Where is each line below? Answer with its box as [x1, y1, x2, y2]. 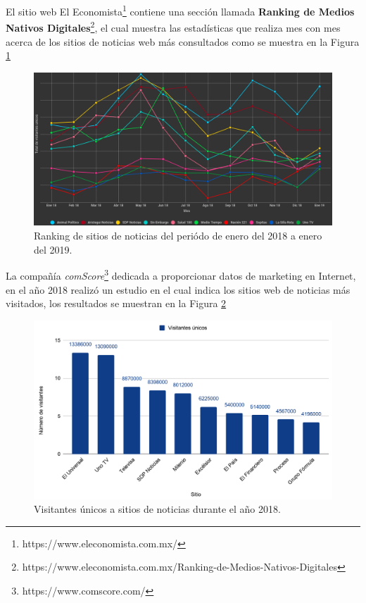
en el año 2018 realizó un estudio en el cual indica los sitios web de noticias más [6, 282, 351, 297]
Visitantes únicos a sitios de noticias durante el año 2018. [34, 502, 281, 516]
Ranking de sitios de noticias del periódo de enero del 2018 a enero [34, 228, 322, 243]
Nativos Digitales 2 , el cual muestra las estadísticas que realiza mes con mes [6, 18, 341, 35]
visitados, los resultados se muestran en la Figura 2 [6, 296, 227, 311]
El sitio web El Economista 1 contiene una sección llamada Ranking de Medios [6, 2, 355, 18]
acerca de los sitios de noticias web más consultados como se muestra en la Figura [6, 34, 360, 49]
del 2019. [34, 242, 72, 256]
